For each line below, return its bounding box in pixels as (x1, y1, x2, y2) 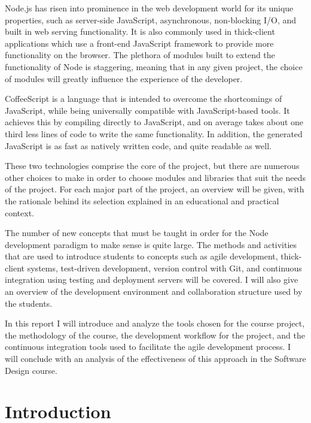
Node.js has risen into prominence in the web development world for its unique (5, 2, 294, 14)
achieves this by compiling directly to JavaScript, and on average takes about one (5, 116, 304, 128)
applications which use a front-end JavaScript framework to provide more (5, 37, 274, 49)
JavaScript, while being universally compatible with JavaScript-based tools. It (5, 104, 290, 116)
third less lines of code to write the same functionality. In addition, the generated (5, 127, 303, 140)
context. (5, 206, 34, 219)
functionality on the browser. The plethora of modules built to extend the (5, 49, 275, 61)
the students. (5, 297, 53, 309)
